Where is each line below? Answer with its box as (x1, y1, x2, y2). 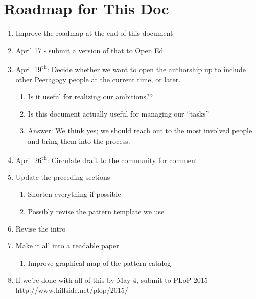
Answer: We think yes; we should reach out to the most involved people (28, 125, 252, 136)
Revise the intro (15, 223, 66, 234)
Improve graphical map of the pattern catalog (28, 257, 171, 268)
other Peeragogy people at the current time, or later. (15, 74, 181, 84)
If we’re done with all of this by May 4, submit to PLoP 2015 (15, 274, 208, 285)
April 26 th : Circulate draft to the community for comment (15, 153, 198, 165)
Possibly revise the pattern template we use (28, 205, 165, 216)
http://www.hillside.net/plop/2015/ (15, 284, 128, 295)
